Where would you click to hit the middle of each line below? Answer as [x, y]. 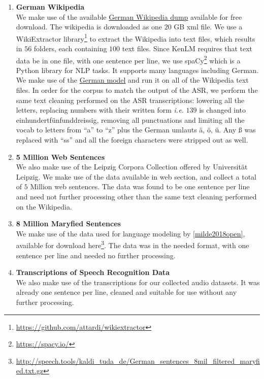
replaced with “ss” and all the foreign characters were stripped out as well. [132, 140]
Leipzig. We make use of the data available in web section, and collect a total [136, 176]
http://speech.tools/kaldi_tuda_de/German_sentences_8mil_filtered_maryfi [138, 360]
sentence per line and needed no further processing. [96, 255]
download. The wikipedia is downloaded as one [89, 27]
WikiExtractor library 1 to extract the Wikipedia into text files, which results [136, 38]
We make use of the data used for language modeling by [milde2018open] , [130, 233]
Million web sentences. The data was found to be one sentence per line [140, 186]
